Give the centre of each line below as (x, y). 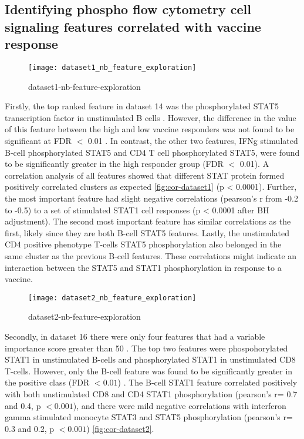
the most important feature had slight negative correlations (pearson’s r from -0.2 (151, 198)
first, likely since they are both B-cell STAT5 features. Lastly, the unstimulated (147, 232)
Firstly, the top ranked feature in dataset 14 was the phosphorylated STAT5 (142, 106)
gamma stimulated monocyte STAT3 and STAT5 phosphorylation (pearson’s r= (149, 417)
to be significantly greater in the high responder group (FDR (114, 164)
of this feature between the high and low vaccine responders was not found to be (150, 129)
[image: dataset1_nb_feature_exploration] (112, 67)
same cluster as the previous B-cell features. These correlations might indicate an (151, 255)
